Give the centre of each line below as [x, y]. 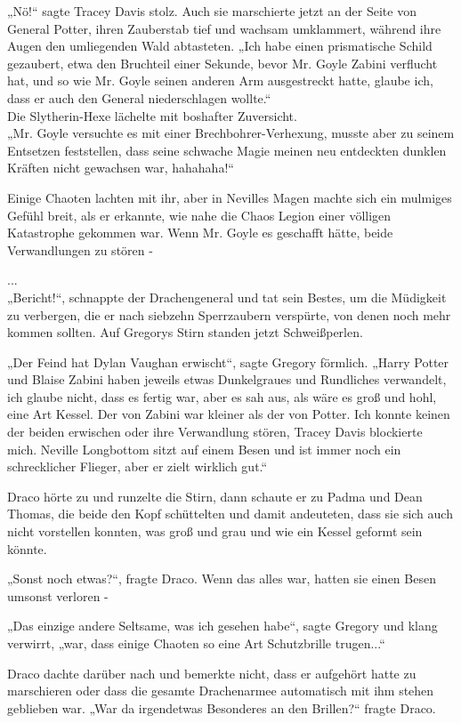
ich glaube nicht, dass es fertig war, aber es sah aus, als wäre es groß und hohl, [222, 396]
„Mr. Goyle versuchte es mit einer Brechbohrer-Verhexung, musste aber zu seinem [231, 133]
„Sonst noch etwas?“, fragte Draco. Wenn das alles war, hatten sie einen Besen [222, 578]
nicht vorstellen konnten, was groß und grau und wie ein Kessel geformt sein [215, 531]
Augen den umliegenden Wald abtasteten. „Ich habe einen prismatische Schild [220, 46]
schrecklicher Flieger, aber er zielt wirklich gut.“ [137, 466]
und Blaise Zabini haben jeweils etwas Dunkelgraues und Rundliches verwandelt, [227, 379]
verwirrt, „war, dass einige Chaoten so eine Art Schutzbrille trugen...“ [196, 643]
